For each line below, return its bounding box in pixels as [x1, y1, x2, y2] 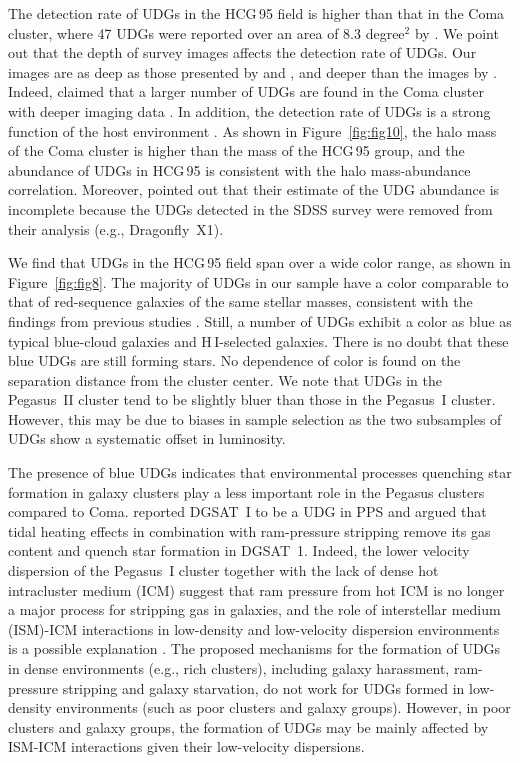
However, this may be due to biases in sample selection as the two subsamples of [8, 408, 502, 429]
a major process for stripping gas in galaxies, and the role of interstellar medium [8, 599, 501, 620]
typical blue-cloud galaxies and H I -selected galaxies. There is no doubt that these [8, 330, 509, 351]
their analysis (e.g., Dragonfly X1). [8, 218, 224, 239]
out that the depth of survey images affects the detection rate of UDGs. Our [8, 42, 477, 63]
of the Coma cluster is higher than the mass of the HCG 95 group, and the [8, 140, 465, 161]
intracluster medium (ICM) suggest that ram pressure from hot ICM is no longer [8, 579, 505, 600]
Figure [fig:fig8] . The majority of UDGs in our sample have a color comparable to [8, 271, 509, 292]
